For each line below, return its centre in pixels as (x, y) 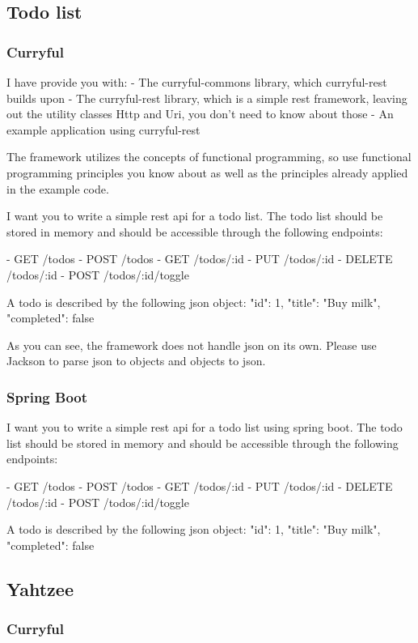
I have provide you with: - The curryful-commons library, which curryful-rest (197, 82)
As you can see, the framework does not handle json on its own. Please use (192, 345)
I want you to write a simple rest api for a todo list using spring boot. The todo (205, 427)
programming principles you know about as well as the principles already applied (207, 172)
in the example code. (58, 188)
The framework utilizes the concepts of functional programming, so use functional (209, 157)
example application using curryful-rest (103, 129)
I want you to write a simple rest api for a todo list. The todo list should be (195, 216)
